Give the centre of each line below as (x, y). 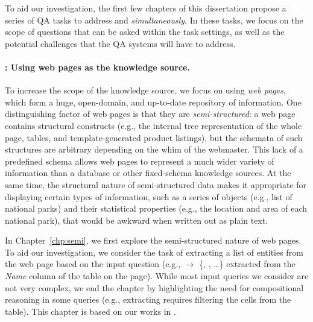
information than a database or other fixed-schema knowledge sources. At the (148, 173)
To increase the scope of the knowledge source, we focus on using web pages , (145, 90)
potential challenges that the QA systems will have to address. (120, 43)
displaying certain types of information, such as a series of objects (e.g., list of (149, 196)
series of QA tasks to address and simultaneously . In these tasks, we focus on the (154, 20)
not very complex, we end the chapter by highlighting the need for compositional (154, 287)
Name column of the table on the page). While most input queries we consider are (157, 276)
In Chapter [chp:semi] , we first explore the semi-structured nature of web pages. (153, 240)
